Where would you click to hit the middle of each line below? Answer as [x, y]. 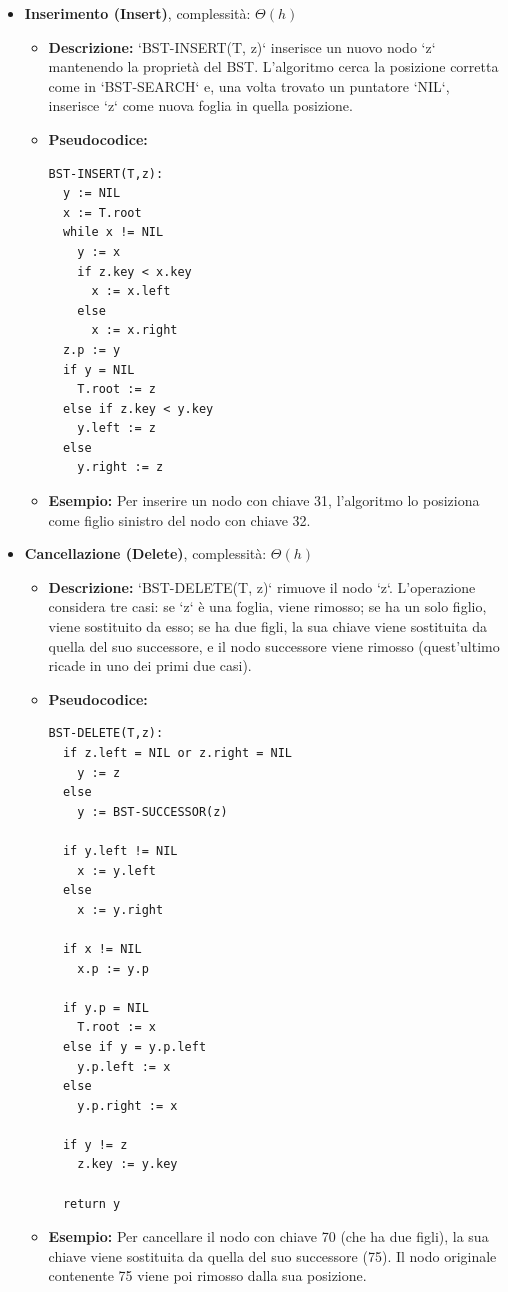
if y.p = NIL [105, 1007]
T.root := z [116, 389]
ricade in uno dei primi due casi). [150, 665]
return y [91, 1203]
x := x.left [131, 291]
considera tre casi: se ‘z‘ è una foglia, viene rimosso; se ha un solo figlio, [267, 606]
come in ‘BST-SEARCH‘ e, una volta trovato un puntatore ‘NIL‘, [249, 85]
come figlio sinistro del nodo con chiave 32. [179, 519]
